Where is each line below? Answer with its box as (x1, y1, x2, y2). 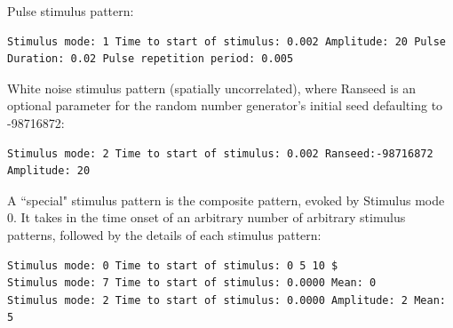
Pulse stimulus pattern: (7, 2, 134, 20)
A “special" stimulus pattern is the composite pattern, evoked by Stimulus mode (7, 190, 445, 209)
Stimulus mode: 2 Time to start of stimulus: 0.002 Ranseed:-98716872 (7, 147, 433, 160)
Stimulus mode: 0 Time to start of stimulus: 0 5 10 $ (7, 259, 338, 272)
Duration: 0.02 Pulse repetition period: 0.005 (7, 52, 294, 66)
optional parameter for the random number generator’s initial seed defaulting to (7, 96, 443, 115)
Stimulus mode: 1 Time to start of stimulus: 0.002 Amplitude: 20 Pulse (7, 35, 446, 48)
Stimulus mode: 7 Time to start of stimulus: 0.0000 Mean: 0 (7, 276, 377, 290)
